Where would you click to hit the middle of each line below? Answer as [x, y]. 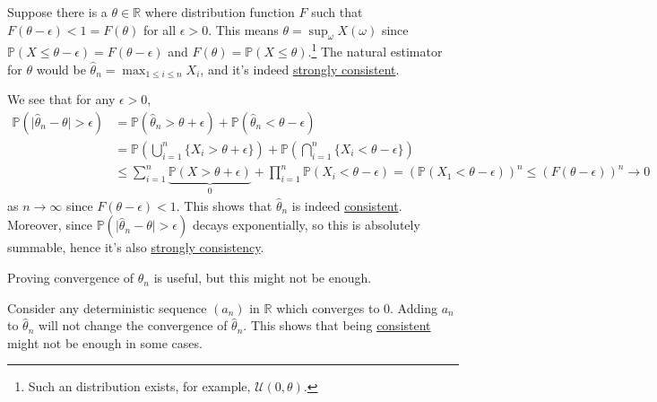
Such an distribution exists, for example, [139, 386]
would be [61, 69]
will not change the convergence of [133, 325]
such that [337, 12]
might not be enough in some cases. [105, 342]
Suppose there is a [57, 12]
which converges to [328, 307]
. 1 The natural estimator [375, 50]
